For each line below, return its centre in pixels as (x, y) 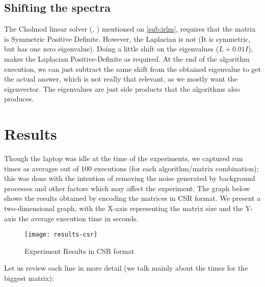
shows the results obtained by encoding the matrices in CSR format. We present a (132, 198)
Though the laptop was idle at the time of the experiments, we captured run (124, 158)
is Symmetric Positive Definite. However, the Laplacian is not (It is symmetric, (127, 38)
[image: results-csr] (61, 235)
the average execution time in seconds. (78, 218)
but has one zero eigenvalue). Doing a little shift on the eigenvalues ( (112, 49)
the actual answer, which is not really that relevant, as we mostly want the (121, 79)
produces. (19, 99)
